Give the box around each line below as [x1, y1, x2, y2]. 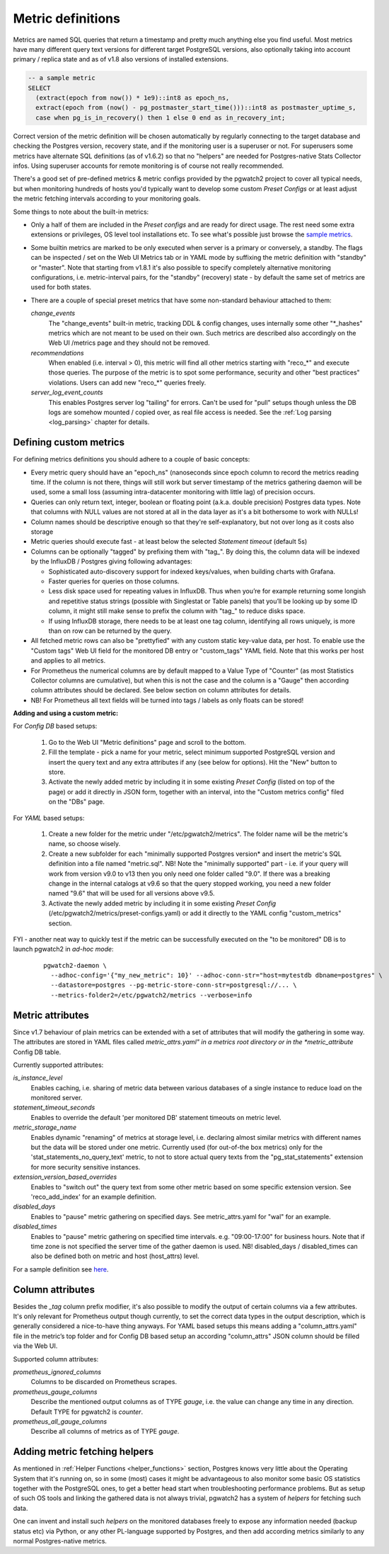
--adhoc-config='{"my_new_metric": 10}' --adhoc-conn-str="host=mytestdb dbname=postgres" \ [50, 971, 383, 980]
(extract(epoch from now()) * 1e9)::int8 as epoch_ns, [35, 94, 230, 102]
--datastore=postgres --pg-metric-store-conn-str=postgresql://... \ [50, 981, 297, 989]
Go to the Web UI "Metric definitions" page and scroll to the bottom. [48, 738, 247, 746]
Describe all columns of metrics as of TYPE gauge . [30, 1427, 180, 1436]
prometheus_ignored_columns [13, 1367, 102, 1376]
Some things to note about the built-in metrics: [13, 207, 149, 216]
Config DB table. [13, 1048, 62, 1056]
